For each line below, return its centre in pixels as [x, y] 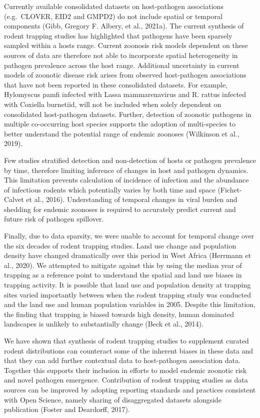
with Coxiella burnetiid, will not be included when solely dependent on [113, 104]
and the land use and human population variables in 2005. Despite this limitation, [130, 304]
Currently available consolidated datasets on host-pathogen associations [114, 6]
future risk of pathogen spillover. [54, 219]
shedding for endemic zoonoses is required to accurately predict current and [120, 209]
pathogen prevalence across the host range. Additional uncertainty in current [122, 65]
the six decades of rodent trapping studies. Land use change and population [120, 245]
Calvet [14, 199]
